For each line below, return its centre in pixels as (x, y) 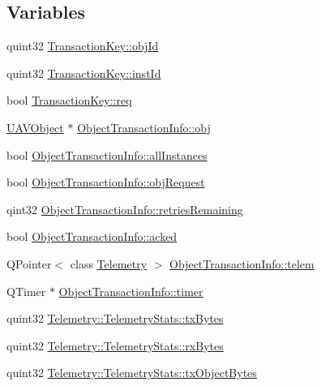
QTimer (26, 291)
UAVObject (35, 127)
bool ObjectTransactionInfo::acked (92, 236)
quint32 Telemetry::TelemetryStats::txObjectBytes (132, 373)
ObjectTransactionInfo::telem (242, 263)
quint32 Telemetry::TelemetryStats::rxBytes (115, 345)
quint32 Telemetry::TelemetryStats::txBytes (115, 318)
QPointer (29, 263)
